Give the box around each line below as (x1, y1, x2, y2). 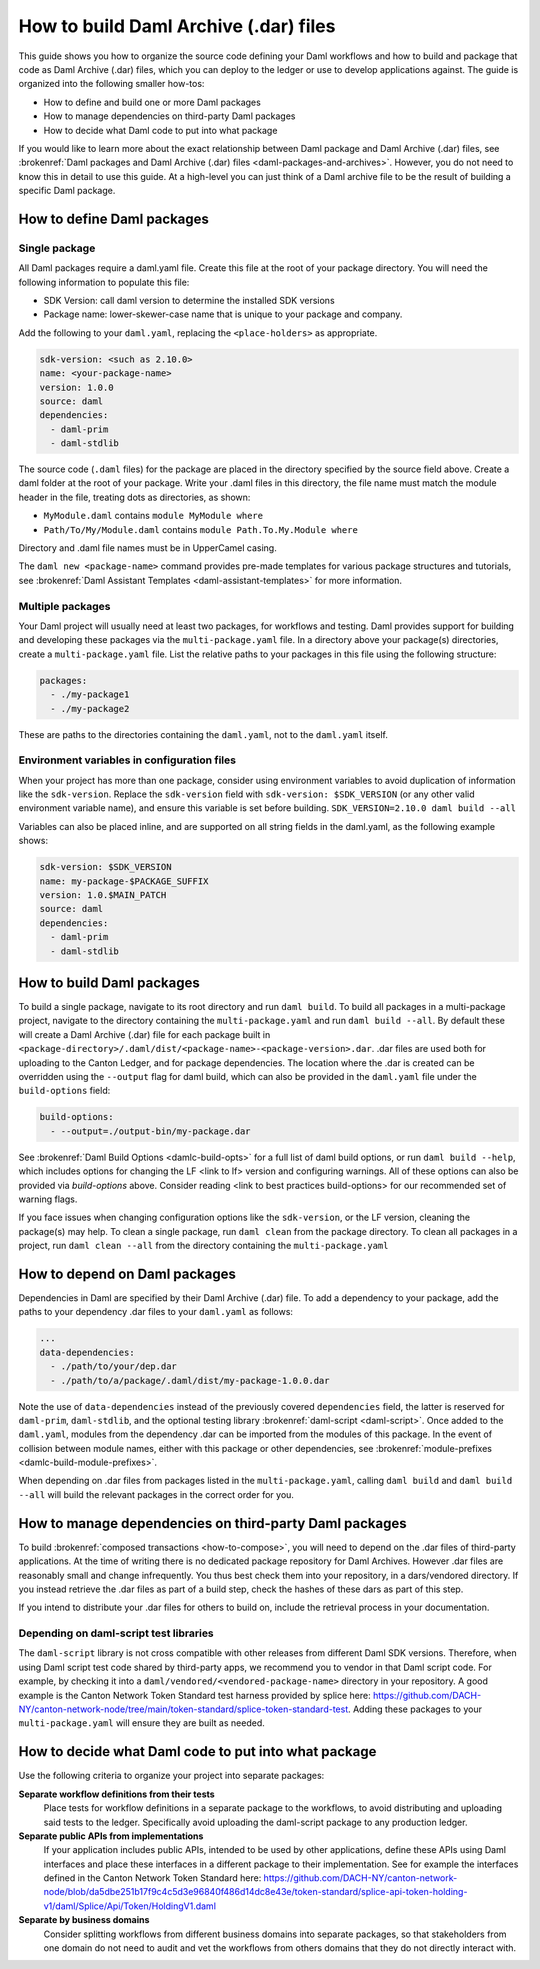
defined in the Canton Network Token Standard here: (43, 1872, 262, 1884)
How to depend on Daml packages (18, 1265, 237, 1282)
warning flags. (18, 1193, 78, 1205)
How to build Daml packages (18, 974, 200, 991)
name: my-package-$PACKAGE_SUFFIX (39, 875, 209, 887)
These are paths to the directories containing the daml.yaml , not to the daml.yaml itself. (18, 728, 389, 740)
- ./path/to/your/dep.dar (50, 1361, 177, 1372)
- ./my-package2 (50, 703, 130, 714)
